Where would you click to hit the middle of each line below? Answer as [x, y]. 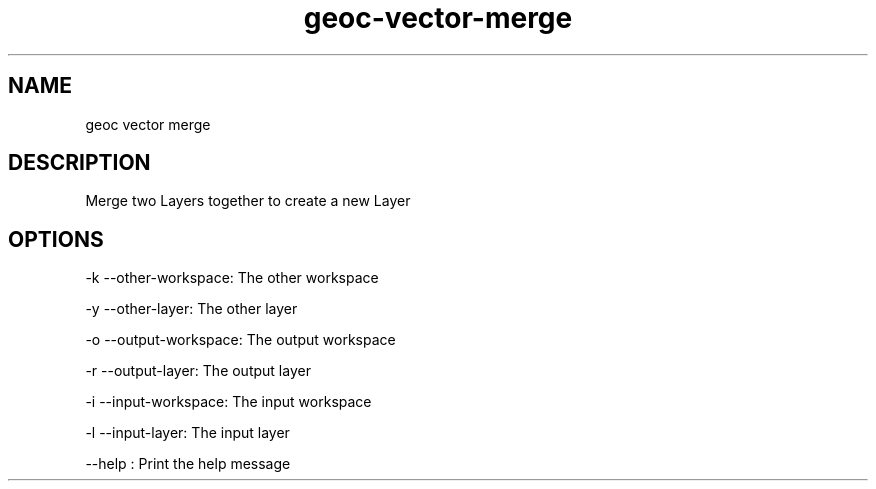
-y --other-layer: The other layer [191, 309]
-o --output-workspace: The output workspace [240, 340]
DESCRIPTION [79, 163]
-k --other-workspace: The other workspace [232, 278]
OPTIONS [56, 239]
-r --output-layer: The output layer [198, 371]
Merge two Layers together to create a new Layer [248, 201]
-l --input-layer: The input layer [187, 433]
